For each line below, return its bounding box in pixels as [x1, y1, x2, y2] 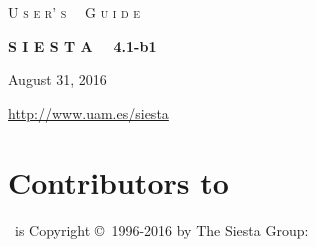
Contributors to [8, 161, 229, 202]
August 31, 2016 [8, 69, 107, 90]
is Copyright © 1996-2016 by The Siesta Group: [14, 219, 309, 240]
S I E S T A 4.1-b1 [8, 35, 157, 56]
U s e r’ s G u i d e [8, 2, 141, 22]
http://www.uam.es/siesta [8, 102, 169, 123]
